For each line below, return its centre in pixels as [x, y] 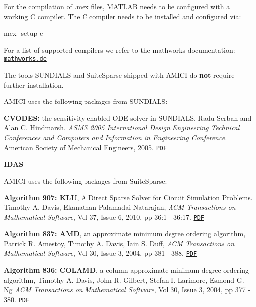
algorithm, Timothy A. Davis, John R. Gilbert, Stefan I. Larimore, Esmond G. [124, 279]
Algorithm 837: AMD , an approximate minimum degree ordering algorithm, [125, 234]
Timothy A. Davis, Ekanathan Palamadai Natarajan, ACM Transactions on [120, 207]
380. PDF [17, 299]
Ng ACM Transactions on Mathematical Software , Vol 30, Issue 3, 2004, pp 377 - [127, 289]
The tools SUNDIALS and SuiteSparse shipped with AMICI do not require [119, 75]
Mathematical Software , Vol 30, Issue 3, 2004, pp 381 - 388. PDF [101, 253]
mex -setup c [24, 33]
